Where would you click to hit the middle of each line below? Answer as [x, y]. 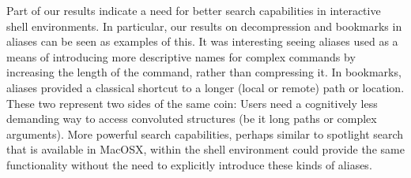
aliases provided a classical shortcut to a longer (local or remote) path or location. [205, 87]
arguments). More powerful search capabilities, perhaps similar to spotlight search [205, 133]
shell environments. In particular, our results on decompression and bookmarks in [204, 26]
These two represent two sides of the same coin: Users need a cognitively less [192, 103]
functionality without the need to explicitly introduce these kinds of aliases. [189, 164]
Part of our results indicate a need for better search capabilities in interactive [194, 10]
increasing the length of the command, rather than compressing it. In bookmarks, [204, 72]
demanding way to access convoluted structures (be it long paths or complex [192, 119]
